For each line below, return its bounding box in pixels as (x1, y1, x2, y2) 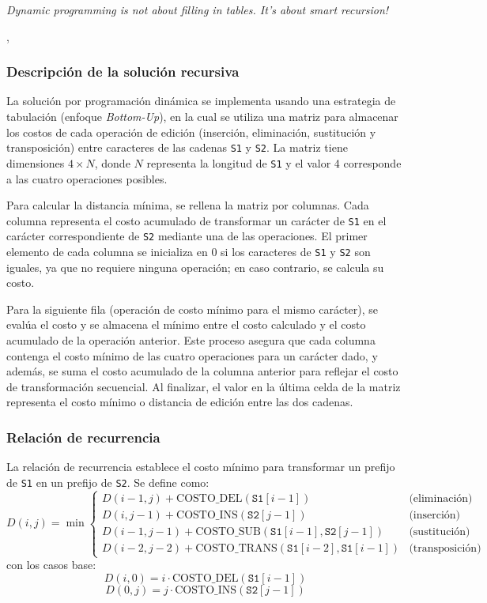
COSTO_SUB (195, 526, 261, 537)
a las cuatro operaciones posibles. (6, 170, 168, 187)
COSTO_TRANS (195, 542, 277, 554)
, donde (94, 154, 130, 171)
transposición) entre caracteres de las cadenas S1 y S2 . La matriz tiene (6, 139, 348, 156)
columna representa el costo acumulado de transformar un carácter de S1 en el (6, 212, 387, 228)
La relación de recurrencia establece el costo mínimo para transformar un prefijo (6, 458, 395, 475)
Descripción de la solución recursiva (6, 62, 240, 81)
